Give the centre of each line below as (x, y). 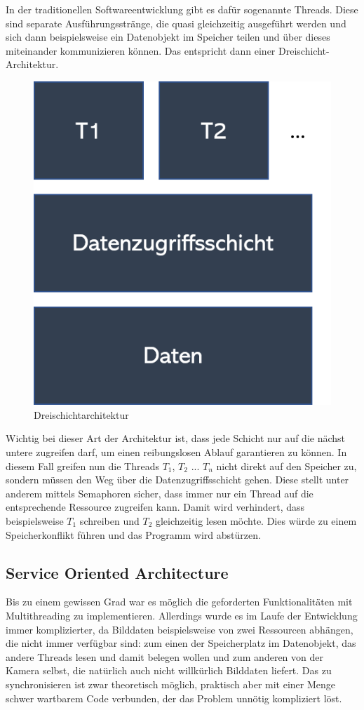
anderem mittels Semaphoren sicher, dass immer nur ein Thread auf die (160, 493)
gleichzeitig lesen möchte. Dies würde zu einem (256, 520)
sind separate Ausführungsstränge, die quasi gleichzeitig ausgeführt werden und (176, 23)
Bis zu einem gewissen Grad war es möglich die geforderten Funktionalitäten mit (179, 602)
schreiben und (109, 520)
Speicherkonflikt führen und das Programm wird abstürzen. (133, 534)
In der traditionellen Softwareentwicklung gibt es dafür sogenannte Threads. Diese (182, 9)
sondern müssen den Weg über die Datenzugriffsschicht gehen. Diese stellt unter (177, 480)
